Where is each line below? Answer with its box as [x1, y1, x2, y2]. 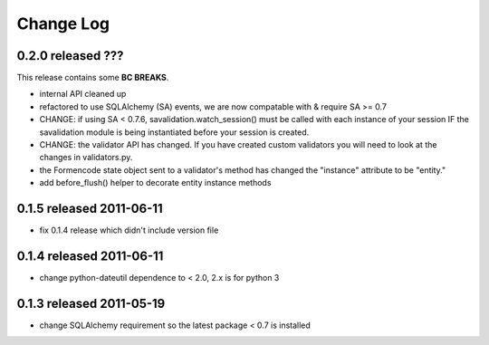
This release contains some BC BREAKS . [16, 72, 169, 83]
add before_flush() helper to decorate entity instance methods [39, 177, 272, 188]
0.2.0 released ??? [16, 48, 124, 63]
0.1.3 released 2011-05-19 [16, 295, 166, 311]
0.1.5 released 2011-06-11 [16, 201, 163, 216]
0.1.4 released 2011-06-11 [16, 248, 164, 264]
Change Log [16, 14, 110, 34]
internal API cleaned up [39, 89, 127, 100]
